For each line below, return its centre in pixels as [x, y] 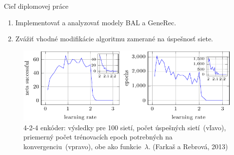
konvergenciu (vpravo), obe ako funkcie [82, 146]
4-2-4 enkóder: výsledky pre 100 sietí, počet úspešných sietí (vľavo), [125, 127]
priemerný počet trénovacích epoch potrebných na [98, 137]
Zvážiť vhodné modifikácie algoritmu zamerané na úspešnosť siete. [114, 39]
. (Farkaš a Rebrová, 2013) [188, 146]
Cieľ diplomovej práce [36, 6]
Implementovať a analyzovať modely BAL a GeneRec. [96, 22]
